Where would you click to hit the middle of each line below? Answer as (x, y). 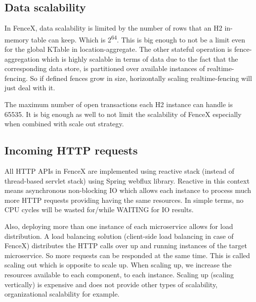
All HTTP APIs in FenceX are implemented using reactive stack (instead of (119, 171)
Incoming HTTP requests (71, 150)
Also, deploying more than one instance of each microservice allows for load (119, 226)
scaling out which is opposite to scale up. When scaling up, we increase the (118, 265)
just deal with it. (30, 88)
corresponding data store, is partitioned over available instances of (105, 68)
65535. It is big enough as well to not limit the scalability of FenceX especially (123, 114)
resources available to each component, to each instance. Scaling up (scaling (119, 274)
